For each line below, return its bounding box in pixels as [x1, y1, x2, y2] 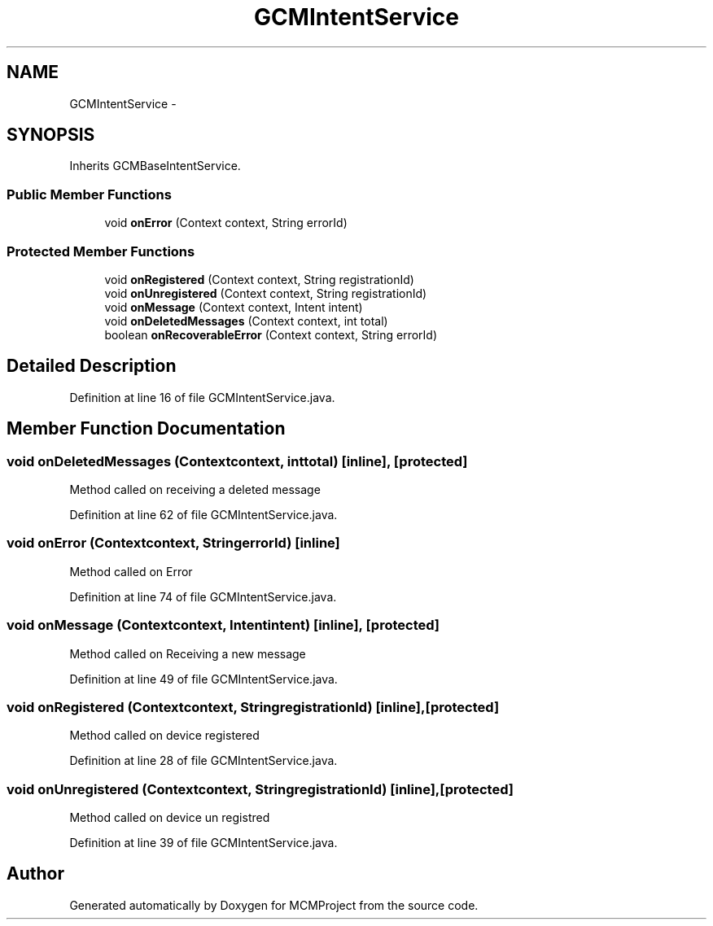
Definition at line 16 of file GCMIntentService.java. [69, 390, 335, 404]
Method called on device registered [69, 728, 260, 743]
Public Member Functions [7, 186, 172, 203]
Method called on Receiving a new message [69, 646, 306, 661]
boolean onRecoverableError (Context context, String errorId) [104, 327, 438, 342]
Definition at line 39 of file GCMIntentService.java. [69, 836, 338, 850]
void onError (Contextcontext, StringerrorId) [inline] [7, 535, 340, 552]
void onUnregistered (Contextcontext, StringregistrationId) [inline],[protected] [7, 780, 514, 797]
